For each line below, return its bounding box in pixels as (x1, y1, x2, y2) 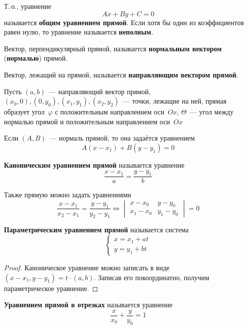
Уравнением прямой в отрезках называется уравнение (4, 299, 173, 310)
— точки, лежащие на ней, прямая (123, 96, 227, 106)
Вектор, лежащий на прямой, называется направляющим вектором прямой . (4, 69, 239, 79)
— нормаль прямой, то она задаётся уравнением (49, 133, 195, 143)
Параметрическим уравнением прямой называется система (4, 224, 189, 235)
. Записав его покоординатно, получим (94, 272, 210, 282)
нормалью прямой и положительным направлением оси (4, 116, 170, 126)
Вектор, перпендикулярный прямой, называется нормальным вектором (4, 43, 222, 53)
